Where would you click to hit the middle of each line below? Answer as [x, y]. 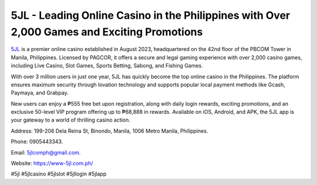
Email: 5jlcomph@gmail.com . [46, 152]
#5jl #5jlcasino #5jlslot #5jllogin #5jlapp [59, 174]
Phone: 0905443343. [37, 142]
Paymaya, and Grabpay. [40, 93]
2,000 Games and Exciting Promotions [107, 32]
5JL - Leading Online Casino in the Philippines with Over [151, 15]
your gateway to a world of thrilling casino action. [70, 120]
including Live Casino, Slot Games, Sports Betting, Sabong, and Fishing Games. [107, 66]
